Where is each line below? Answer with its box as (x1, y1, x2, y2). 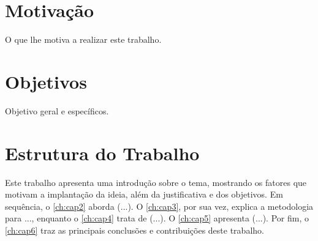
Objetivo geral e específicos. (5, 104, 109, 117)
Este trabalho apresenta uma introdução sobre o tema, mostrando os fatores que (5, 176, 307, 188)
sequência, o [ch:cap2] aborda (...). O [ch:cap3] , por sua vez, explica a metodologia (5, 199, 314, 212)
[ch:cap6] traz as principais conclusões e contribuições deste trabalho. (5, 223, 264, 236)
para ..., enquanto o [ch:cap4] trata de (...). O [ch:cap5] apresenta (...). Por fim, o (5, 212, 309, 224)
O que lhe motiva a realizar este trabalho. (5, 33, 162, 46)
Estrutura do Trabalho (5, 140, 200, 165)
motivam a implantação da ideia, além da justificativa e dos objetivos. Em (5, 188, 283, 201)
